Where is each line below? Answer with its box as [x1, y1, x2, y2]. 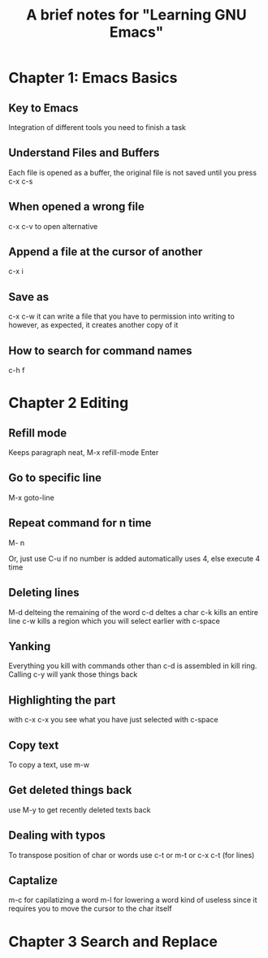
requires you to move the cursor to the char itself [8, 904, 172, 913]
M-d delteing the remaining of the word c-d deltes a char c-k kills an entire [8, 607, 258, 617]
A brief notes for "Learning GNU [26, 6, 247, 24]
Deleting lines [8, 586, 80, 600]
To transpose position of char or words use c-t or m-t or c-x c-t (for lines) [8, 850, 255, 860]
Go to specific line [8, 471, 102, 485]
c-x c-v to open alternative [8, 221, 98, 231]
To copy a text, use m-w [8, 760, 90, 769]
